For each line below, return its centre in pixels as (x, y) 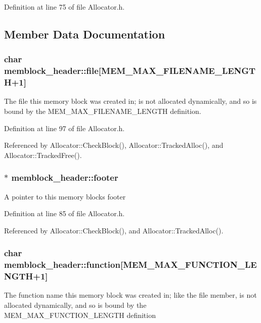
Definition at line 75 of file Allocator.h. (64, 7)
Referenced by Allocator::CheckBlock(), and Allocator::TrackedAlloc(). (114, 230)
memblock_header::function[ (64, 265)
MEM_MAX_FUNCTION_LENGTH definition (80, 315)
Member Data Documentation (85, 34)
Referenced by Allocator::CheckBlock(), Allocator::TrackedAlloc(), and (114, 145)
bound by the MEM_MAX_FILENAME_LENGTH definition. (103, 111)
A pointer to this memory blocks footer (65, 196)
